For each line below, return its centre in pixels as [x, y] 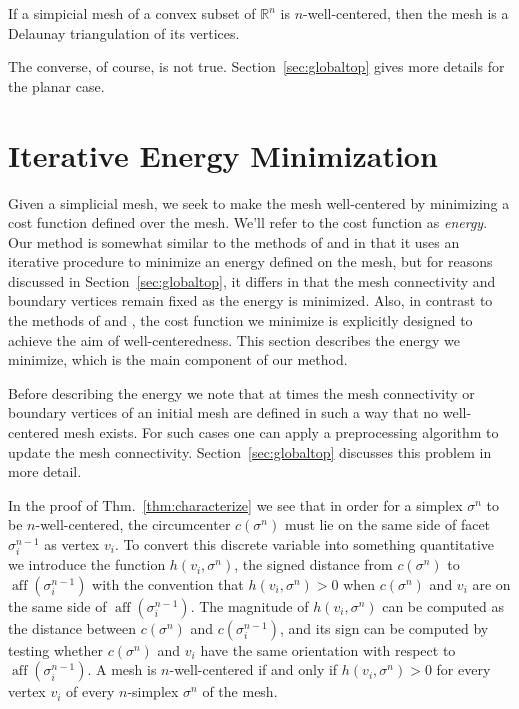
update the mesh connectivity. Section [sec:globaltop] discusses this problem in [250, 451]
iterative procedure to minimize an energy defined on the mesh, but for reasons [250, 261]
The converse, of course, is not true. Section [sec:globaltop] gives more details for [256, 66]
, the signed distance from [313, 564]
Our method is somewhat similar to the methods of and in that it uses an [234, 241]
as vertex [72, 544]
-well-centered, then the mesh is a [406, 13]
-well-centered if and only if [253, 669]
